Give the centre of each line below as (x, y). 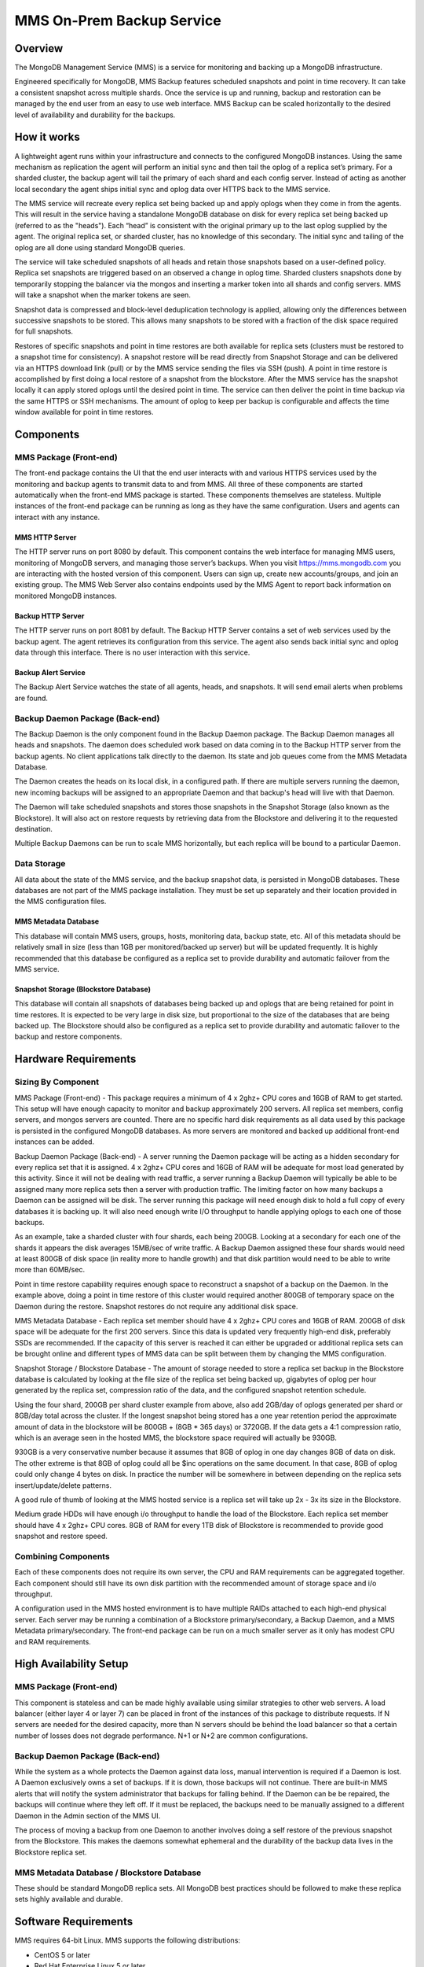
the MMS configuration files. (60, 902)
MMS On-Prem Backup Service (118, 20)
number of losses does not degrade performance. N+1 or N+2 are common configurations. (161, 1736)
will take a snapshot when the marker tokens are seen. (103, 295)
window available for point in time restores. (84, 412)
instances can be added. (54, 1142)
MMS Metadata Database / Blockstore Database (108, 1873)
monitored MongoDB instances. (66, 596)
